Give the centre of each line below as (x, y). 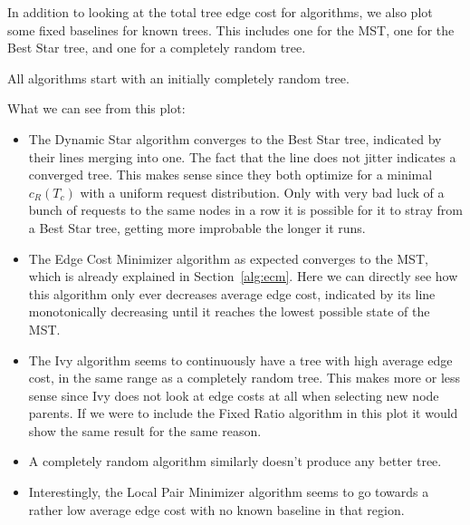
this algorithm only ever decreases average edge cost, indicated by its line (232, 293)
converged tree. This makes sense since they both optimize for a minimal (230, 175)
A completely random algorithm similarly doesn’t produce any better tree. (235, 461)
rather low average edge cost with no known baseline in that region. (216, 509)
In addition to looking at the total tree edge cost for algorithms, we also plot (220, 12)
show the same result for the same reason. (145, 430)
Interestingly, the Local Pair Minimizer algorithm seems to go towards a (229, 492)
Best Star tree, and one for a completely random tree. (157, 48)
